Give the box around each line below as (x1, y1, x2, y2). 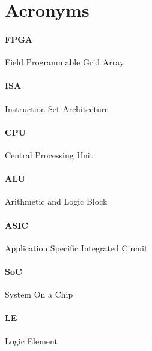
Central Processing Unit (5, 148, 94, 161)
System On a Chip (5, 288, 73, 301)
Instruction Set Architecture (5, 102, 109, 115)
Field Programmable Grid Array (5, 56, 124, 68)
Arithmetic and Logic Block (5, 195, 108, 208)
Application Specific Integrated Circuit (5, 241, 148, 254)
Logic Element (5, 334, 58, 347)
